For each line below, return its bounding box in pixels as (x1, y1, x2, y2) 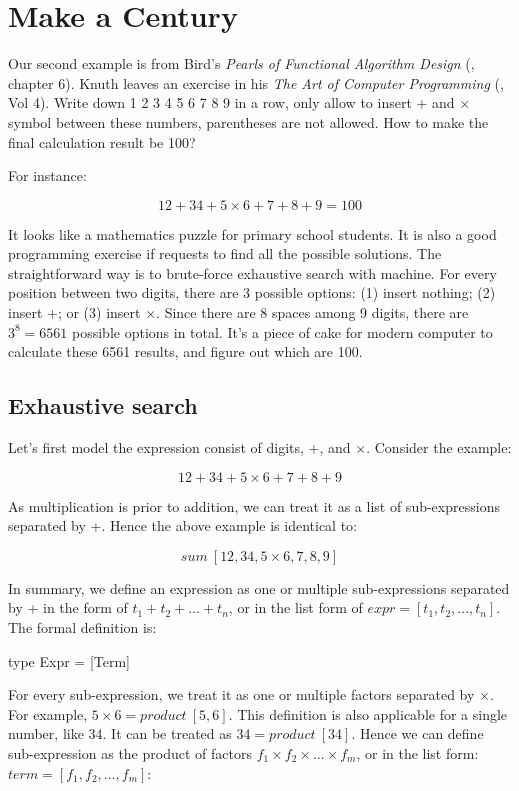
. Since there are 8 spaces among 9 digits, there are (156, 302, 469, 323)
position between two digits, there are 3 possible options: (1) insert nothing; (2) (8, 282, 496, 303)
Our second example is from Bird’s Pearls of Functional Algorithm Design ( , (8, 53, 475, 74)
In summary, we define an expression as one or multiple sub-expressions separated (8, 577, 510, 598)
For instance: (8, 165, 87, 186)
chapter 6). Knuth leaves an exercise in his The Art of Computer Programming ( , (8, 72, 504, 93)
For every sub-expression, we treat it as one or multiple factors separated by (8, 684, 475, 705)
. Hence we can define (351, 723, 484, 744)
